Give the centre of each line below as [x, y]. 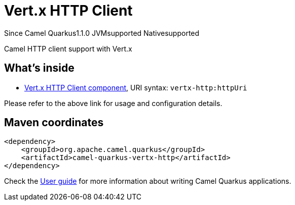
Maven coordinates [54, 123]
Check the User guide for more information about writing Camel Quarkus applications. [148, 181]
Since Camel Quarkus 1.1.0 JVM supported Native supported [102, 33]
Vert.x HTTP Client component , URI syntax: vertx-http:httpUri [136, 87]
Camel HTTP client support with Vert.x [68, 48]
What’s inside [39, 68]
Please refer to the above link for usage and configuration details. [113, 103]
